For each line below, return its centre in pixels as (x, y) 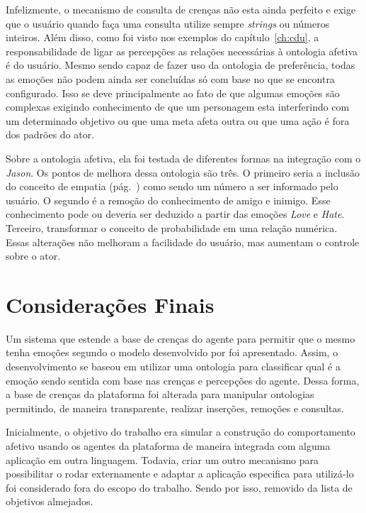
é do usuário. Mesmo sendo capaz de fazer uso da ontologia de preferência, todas (181, 65)
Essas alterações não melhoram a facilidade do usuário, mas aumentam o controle (183, 242)
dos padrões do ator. (50, 134)
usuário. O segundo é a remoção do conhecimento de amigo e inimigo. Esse (168, 200)
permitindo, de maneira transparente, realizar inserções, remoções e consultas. (175, 408)
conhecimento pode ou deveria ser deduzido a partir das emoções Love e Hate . (175, 214)
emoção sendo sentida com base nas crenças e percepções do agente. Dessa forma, (183, 380)
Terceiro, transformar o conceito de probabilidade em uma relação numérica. (172, 227)
